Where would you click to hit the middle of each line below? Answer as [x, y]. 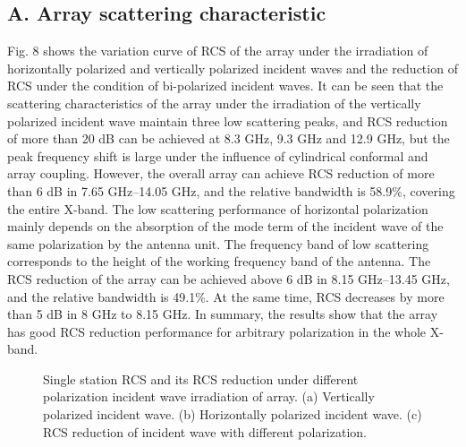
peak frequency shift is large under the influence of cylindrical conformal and [218, 155]
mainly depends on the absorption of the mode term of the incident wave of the [225, 226]
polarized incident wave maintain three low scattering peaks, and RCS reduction [228, 120]
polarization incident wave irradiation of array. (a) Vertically [209, 396]
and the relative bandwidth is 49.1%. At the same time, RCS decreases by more [226, 296]
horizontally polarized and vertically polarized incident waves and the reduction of [233, 68]
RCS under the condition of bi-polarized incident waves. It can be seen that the [225, 86]
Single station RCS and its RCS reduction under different [201, 378]
